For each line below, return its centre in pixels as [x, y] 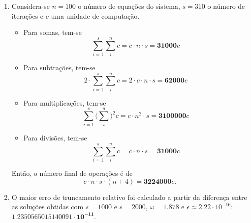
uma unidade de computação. [95, 15]
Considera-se [31, 6]
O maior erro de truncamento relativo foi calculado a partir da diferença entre [129, 197]
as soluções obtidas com [47, 207]
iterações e [28, 15]
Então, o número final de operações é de [72, 173]
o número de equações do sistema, [129, 6]
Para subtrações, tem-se [59, 67]
